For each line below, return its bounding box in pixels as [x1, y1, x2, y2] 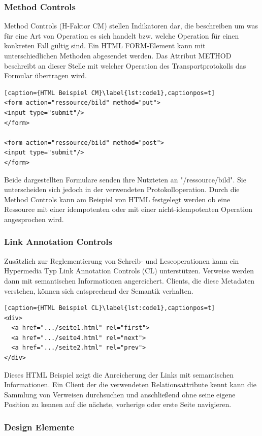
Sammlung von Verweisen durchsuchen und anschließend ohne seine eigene [4, 389, 236, 399]
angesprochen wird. [4, 213, 64, 224]
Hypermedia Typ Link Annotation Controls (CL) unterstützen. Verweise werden [4, 265, 254, 276]
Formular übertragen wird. [4, 70, 87, 81]
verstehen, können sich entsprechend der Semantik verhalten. [4, 285, 193, 296]
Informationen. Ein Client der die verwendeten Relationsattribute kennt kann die [4, 379, 256, 390]
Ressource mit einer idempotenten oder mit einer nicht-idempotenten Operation [4, 204, 252, 214]
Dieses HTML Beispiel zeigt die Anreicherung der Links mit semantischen [4, 369, 234, 380]
